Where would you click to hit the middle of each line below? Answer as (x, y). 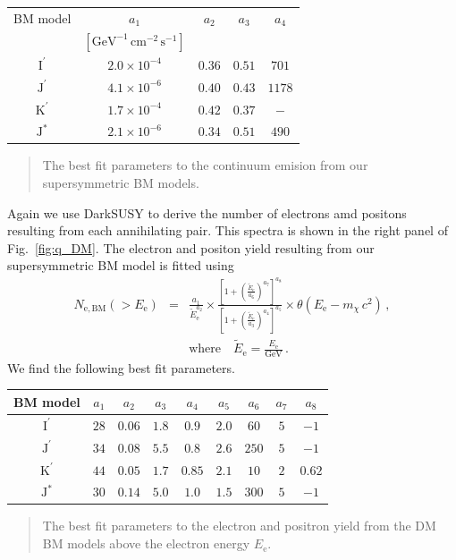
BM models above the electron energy (146, 543)
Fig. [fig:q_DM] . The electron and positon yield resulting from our (191, 247)
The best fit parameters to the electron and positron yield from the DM (239, 526)
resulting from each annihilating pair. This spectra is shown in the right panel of (228, 230)
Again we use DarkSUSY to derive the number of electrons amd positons (207, 212)
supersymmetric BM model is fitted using (121, 265)
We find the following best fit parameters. (121, 367)
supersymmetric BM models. (121, 183)
